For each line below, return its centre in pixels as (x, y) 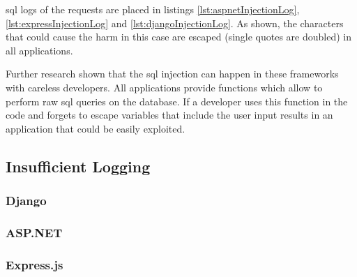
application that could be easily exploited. (96, 128)
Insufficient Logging (78, 166)
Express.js (35, 264)
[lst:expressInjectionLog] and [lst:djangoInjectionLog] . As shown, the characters (175, 23)
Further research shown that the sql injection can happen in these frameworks (172, 74)
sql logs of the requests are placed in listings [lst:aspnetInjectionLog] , (153, 9)
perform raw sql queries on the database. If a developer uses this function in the (177, 101)
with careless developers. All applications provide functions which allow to (164, 87)
